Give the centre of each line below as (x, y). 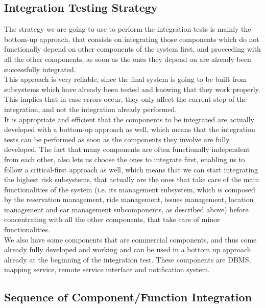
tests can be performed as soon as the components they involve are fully (117, 139)
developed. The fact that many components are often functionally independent (127, 149)
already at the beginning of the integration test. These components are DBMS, (128, 259)
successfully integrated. (40, 69)
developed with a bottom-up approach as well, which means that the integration (130, 129)
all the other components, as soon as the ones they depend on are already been (128, 59)
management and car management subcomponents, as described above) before (126, 209)
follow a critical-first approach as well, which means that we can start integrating (131, 169)
